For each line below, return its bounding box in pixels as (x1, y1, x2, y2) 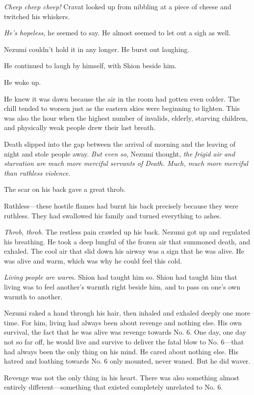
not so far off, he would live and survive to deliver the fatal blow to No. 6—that (4, 337, 244, 347)
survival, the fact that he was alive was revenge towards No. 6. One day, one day (4, 327, 246, 337)
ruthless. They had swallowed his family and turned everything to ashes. (4, 210, 222, 220)
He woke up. (4, 77, 41, 87)
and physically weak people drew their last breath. (4, 122, 156, 132)
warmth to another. (4, 291, 63, 301)
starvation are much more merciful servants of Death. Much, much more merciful (4, 158, 248, 168)
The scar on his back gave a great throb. (4, 184, 126, 194)
